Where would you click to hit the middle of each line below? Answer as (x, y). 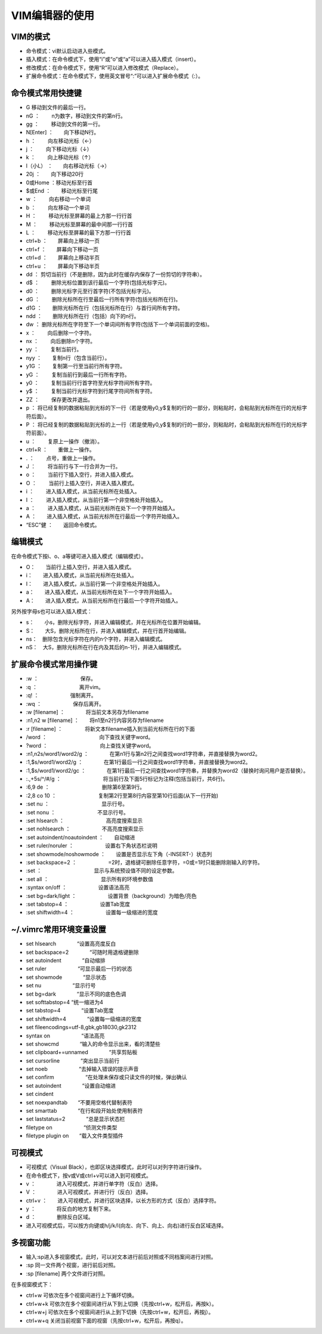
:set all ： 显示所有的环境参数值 (89, 879)
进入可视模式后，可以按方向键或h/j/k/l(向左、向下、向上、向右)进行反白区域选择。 (126, 1225)
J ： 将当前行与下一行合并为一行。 (73, 466)
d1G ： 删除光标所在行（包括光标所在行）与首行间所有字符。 (104, 308)
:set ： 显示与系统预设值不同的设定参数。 (102, 870)
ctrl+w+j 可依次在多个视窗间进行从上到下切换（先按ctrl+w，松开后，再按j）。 (120, 1312)
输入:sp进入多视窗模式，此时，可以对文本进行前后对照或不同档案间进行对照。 (121, 1256)
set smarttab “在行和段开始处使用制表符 (84, 1111)
